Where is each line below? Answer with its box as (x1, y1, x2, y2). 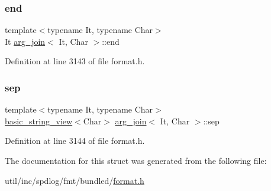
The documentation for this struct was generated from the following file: (5, 154, 267, 166)
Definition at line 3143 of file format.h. (5, 55, 145, 67)
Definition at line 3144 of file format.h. (5, 134, 145, 147)
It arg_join (5, 35, 46, 47)
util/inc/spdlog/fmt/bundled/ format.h (5, 174, 144, 186)
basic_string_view (5, 114, 73, 127)
